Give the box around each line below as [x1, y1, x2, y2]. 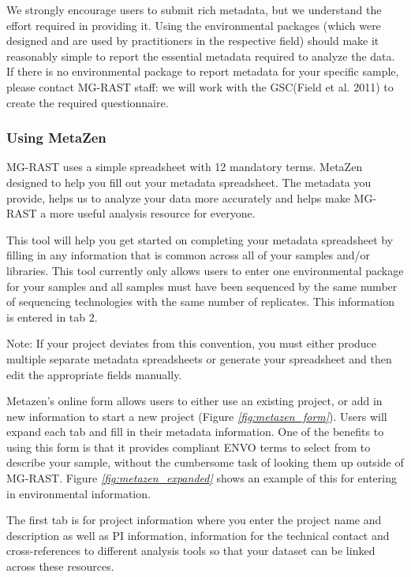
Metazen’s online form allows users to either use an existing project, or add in [6, 393, 383, 409]
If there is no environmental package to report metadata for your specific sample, [6, 63, 399, 80]
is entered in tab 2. [6, 308, 98, 325]
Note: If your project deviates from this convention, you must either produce [6, 335, 377, 352]
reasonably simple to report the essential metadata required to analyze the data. [6, 47, 395, 64]
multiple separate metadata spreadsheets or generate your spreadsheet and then [6, 350, 392, 367]
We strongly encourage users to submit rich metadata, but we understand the [6, 2, 382, 17]
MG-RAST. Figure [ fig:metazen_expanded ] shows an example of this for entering [6, 470, 397, 486]
